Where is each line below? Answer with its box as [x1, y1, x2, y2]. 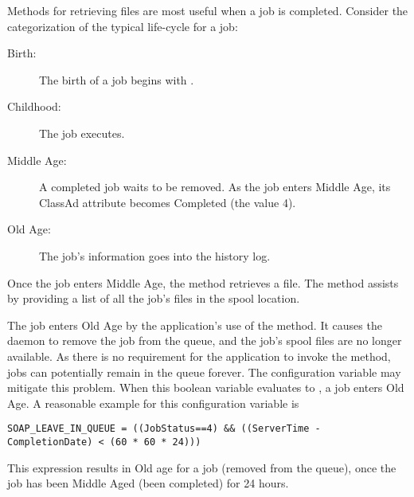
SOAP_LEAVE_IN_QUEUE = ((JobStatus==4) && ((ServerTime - [7, 423, 321, 435]
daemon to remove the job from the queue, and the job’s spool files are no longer [7, 332, 402, 349]
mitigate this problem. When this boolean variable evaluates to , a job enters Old [7, 379, 404, 396]
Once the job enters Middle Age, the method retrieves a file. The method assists [7, 274, 399, 291]
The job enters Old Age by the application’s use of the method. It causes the [7, 316, 382, 333]
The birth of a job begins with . [39, 71, 194, 88]
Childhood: [7, 98, 61, 115]
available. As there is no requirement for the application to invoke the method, [7, 347, 391, 364]
